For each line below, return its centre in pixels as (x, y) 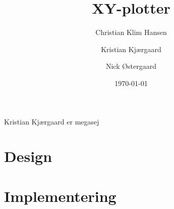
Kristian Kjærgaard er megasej (52, 121)
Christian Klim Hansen (131, 32)
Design (28, 156)
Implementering (60, 196)
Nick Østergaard (131, 66)
